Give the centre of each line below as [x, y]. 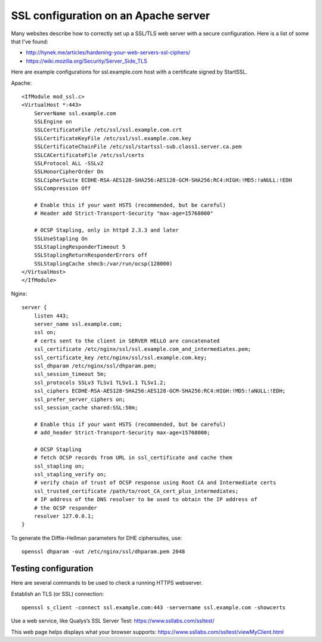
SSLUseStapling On [61, 238]
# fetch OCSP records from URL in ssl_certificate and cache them [133, 458]
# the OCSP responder [66, 508]
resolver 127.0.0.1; [64, 516]
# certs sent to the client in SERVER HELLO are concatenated [127, 341]
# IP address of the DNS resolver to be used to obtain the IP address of [145, 499]
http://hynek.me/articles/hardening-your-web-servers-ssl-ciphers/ [108, 53]
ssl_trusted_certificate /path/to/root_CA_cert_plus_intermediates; [136, 491]
